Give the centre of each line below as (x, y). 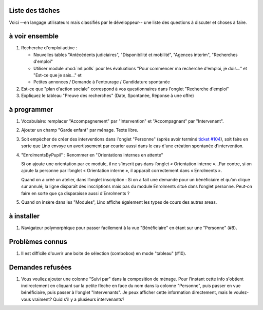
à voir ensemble (34, 36)
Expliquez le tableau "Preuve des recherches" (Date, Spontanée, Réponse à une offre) (108, 96)
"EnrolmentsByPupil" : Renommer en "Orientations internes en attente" (92, 155)
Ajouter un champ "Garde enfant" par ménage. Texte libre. (80, 130)
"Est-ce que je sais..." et (57, 75)
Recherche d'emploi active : (49, 48)
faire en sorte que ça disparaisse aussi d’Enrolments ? (75, 193)
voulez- (241, 292)
